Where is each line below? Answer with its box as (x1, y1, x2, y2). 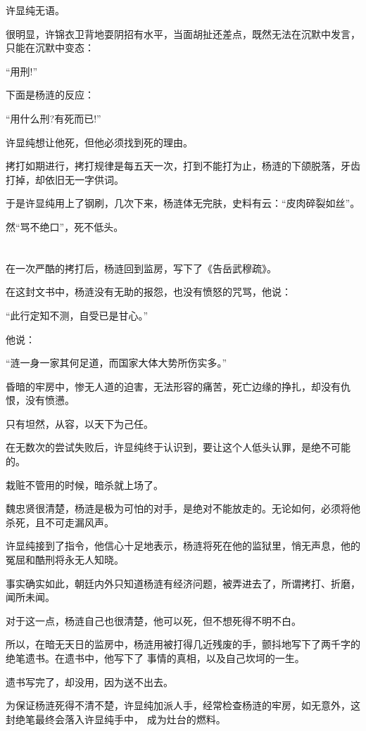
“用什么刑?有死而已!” (6, 110, 101, 125)
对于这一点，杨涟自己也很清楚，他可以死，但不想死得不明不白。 (6, 613, 301, 628)
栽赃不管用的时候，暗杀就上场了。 (6, 477, 163, 492)
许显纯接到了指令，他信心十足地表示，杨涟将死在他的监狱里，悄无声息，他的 (6, 538, 360, 553)
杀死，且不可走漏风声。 (6, 514, 114, 529)
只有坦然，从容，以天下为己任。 (6, 416, 153, 431)
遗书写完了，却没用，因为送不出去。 (6, 674, 173, 689)
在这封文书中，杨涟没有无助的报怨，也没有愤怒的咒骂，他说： (6, 284, 291, 299)
